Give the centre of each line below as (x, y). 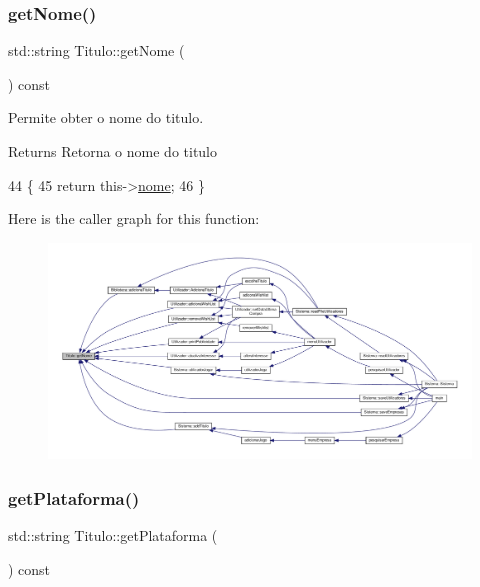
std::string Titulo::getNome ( (96, 50)
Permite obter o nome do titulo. (106, 117)
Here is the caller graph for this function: (134, 218)
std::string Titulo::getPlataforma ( (113, 535)
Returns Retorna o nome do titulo (113, 151)
